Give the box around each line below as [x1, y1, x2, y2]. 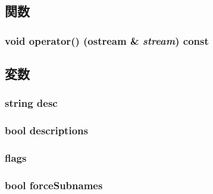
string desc [5, 96, 58, 110]
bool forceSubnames [5, 177, 103, 192]
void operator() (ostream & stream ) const [5, 33, 209, 48]
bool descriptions [5, 123, 88, 138]
